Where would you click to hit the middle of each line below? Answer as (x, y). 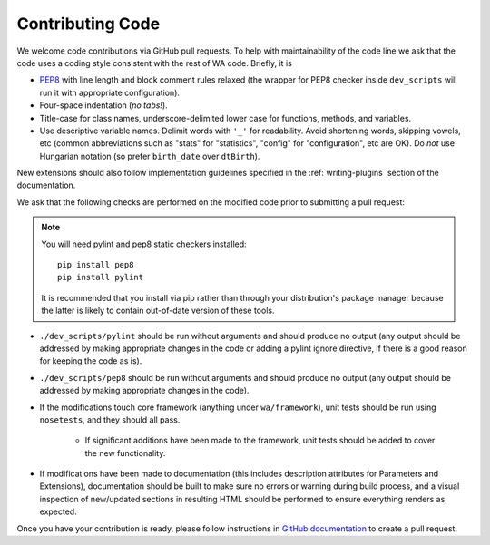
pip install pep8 (96, 265)
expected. (58, 511)
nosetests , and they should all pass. (110, 419)
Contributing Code (88, 24)
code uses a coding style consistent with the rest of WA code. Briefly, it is (154, 63)
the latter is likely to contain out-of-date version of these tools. (158, 311)
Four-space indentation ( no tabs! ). (103, 105)
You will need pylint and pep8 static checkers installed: (144, 244)
